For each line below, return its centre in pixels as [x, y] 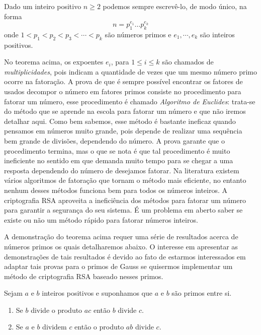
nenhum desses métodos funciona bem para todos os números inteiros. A [116, 190]
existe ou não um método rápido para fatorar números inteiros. [101, 219]
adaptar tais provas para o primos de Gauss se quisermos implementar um [118, 266]
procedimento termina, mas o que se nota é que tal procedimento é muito [117, 150]
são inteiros [217, 34]
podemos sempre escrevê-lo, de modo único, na [175, 6]
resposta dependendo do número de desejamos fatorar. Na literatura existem [122, 170]
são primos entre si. [202, 293]
